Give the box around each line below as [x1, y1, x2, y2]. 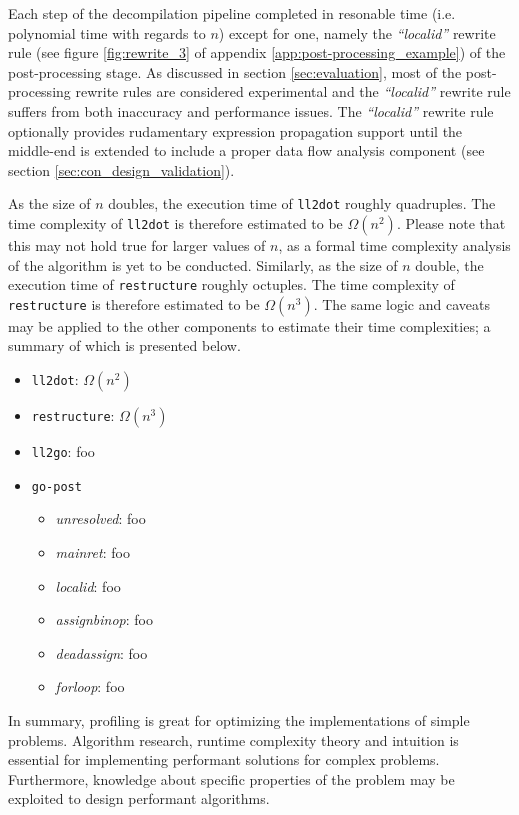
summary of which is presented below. [8, 335, 241, 356]
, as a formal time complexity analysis [278, 235, 511, 255]
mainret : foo [55, 541, 130, 562]
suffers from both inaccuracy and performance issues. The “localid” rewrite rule [8, 100, 494, 121]
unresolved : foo [55, 508, 146, 529]
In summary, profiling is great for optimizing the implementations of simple [8, 709, 470, 730]
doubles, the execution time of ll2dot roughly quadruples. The [108, 193, 496, 214]
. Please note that [396, 213, 506, 233]
